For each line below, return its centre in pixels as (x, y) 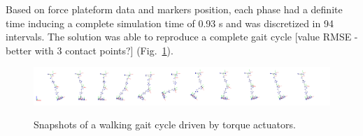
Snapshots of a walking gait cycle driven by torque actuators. (165, 124)
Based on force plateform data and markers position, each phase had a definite (174, 9)
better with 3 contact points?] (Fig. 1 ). (90, 50)
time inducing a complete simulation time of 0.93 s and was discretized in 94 (170, 23)
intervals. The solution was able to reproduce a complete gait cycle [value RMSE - (182, 37)
